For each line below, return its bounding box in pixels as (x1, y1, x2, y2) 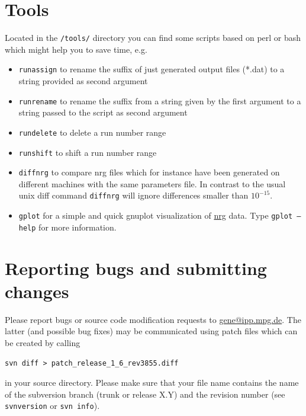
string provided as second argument (18, 75, 148, 87)
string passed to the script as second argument (18, 106, 188, 119)
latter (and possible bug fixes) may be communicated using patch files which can (5, 325, 298, 337)
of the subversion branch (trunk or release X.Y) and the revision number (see (5, 388, 285, 400)
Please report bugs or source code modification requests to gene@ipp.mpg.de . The (5, 313, 301, 325)
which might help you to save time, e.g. (5, 43, 147, 55)
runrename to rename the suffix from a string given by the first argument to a (18, 94, 301, 107)
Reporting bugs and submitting (5, 255, 267, 280)
